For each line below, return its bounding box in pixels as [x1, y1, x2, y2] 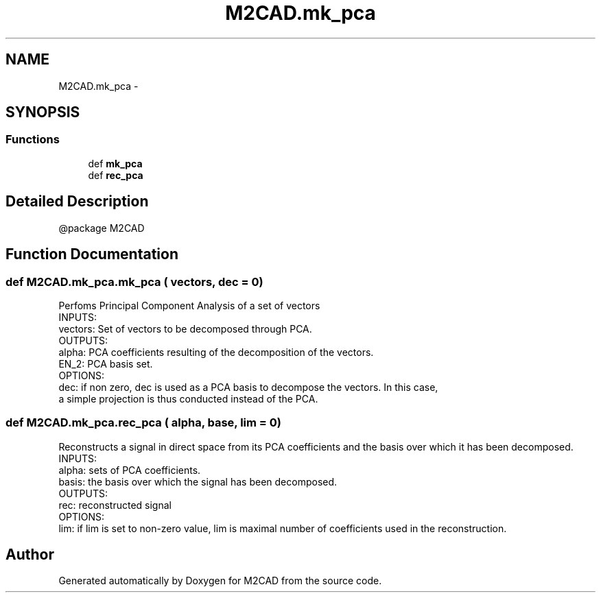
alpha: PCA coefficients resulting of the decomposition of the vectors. [58, 346, 374, 358]
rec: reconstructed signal [58, 499, 172, 511]
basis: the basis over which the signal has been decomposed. [58, 475, 338, 488]
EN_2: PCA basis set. [58, 357, 153, 370]
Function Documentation [5, 246, 178, 263]
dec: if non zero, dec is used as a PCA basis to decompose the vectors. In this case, [58, 381, 438, 393]
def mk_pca [88, 157, 143, 169]
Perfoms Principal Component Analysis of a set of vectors [58, 299, 320, 311]
